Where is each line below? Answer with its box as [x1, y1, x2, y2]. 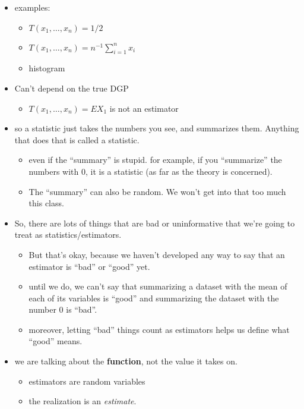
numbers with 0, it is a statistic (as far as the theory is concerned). [28, 165, 273, 177]
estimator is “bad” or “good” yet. [28, 260, 150, 272]
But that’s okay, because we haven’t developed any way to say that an [28, 248, 285, 260]
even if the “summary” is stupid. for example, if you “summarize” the [28, 153, 282, 166]
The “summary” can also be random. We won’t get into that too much [28, 185, 286, 197]
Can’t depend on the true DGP [14, 81, 129, 94]
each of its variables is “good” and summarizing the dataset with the [28, 291, 279, 304]
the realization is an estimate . [28, 395, 137, 407]
